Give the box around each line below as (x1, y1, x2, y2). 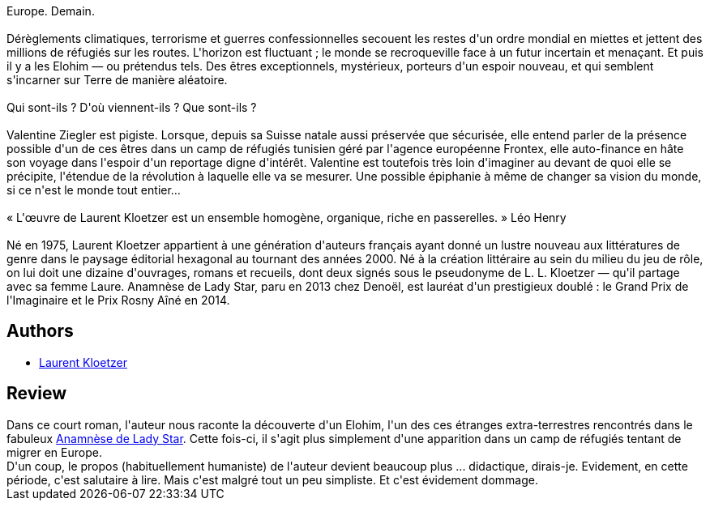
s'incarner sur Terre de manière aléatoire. (6, 73, 228, 87)
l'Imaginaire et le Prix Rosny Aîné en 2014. (6, 293, 230, 307)
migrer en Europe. (6, 445, 102, 459)
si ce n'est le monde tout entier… (6, 183, 181, 197)
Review (6, 383, 67, 404)
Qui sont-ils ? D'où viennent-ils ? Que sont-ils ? (6, 100, 257, 114)
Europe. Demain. (6, 4, 95, 18)
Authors (6, 321, 74, 342)
